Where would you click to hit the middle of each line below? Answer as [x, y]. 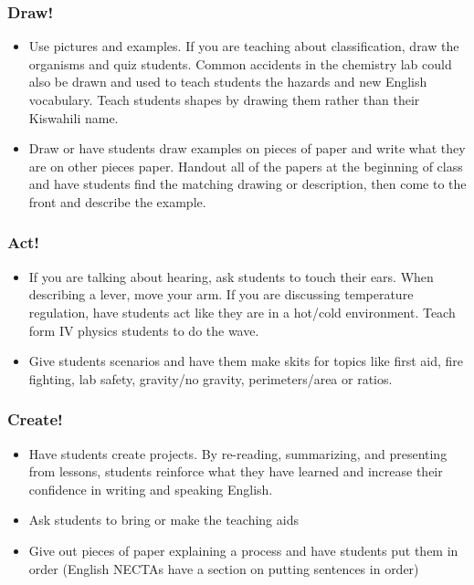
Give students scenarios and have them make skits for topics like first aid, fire [246, 361]
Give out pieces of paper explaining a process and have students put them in [243, 550]
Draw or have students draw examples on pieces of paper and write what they [247, 148]
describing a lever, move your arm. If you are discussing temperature [221, 294]
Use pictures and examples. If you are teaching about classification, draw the [244, 46]
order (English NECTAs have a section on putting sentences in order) [224, 568]
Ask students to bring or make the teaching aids [163, 520]
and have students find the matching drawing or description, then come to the [248, 184]
